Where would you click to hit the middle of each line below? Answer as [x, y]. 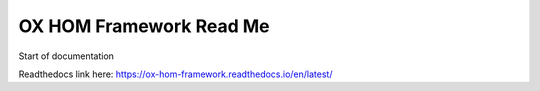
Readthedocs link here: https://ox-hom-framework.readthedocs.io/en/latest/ [175, 74]
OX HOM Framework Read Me [144, 26]
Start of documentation [66, 56]
